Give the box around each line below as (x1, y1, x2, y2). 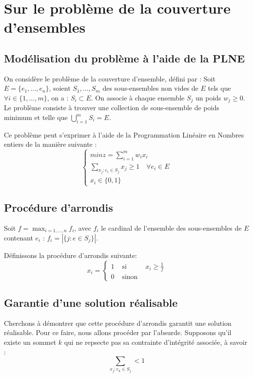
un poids (195, 92, 221, 102)
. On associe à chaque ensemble (91, 92, 185, 102)
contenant (4, 232, 33, 242)
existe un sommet (4, 337, 57, 347)
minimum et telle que (4, 112, 68, 122)
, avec (74, 222, 91, 233)
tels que (208, 83, 231, 93)
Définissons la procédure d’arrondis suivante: (4, 250, 137, 260)
